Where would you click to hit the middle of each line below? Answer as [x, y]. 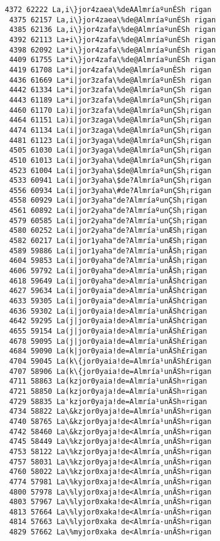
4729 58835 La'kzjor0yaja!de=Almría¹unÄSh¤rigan [108, 401]
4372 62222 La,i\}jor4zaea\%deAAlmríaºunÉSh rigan [108, 10]
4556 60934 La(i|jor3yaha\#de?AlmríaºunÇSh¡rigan [110, 190]
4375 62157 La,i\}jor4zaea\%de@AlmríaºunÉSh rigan [112, 20]
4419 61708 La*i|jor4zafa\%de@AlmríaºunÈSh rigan [110, 70]
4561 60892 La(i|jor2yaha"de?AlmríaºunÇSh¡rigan [108, 211]
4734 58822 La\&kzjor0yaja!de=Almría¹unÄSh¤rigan [110, 412]
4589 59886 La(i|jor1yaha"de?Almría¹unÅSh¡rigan [108, 251]
